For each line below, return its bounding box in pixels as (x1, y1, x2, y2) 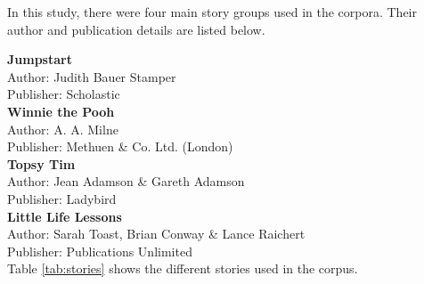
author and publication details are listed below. (7, 20, 265, 38)
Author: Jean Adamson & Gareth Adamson (7, 172, 245, 191)
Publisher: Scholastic (7, 85, 120, 103)
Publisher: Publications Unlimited (7, 241, 192, 260)
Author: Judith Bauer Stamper (7, 67, 176, 85)
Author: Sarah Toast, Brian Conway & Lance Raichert (7, 224, 306, 243)
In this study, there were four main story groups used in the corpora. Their (7, 3, 417, 20)
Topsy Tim (7, 154, 76, 173)
